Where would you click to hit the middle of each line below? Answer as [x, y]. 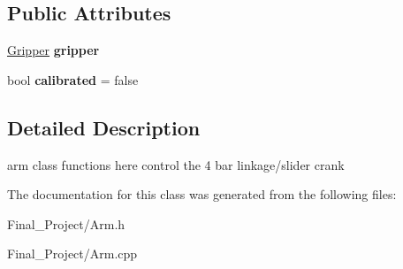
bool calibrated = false [73, 79]
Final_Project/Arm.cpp [72, 254]
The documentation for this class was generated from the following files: [202, 194]
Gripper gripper [53, 50]
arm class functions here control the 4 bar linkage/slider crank [176, 164]
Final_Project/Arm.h [66, 223]
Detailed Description [104, 127]
